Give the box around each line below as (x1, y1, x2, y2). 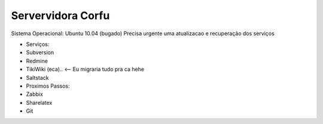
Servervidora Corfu (11, 9, 110, 22)
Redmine (26, 57, 48, 64)
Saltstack (26, 74, 49, 81)
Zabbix (26, 91, 43, 98)
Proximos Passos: (26, 82, 70, 89)
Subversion (26, 49, 54, 56)
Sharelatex (26, 99, 53, 106)
